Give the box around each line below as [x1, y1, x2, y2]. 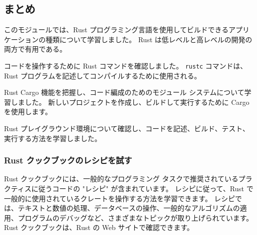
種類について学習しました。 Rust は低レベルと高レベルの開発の [45, 34, 253, 44]
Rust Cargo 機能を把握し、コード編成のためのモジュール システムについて [4, 87, 245, 97]
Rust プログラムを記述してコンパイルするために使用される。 [4, 70, 201, 80]
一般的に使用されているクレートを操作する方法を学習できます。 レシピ [4, 193, 235, 203]
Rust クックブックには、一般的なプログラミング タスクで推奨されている [4, 173, 239, 184]
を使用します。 [4, 106, 52, 117]
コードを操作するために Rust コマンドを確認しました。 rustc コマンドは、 [4, 60, 248, 71]
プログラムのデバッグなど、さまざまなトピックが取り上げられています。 [17, 212, 254, 223]
